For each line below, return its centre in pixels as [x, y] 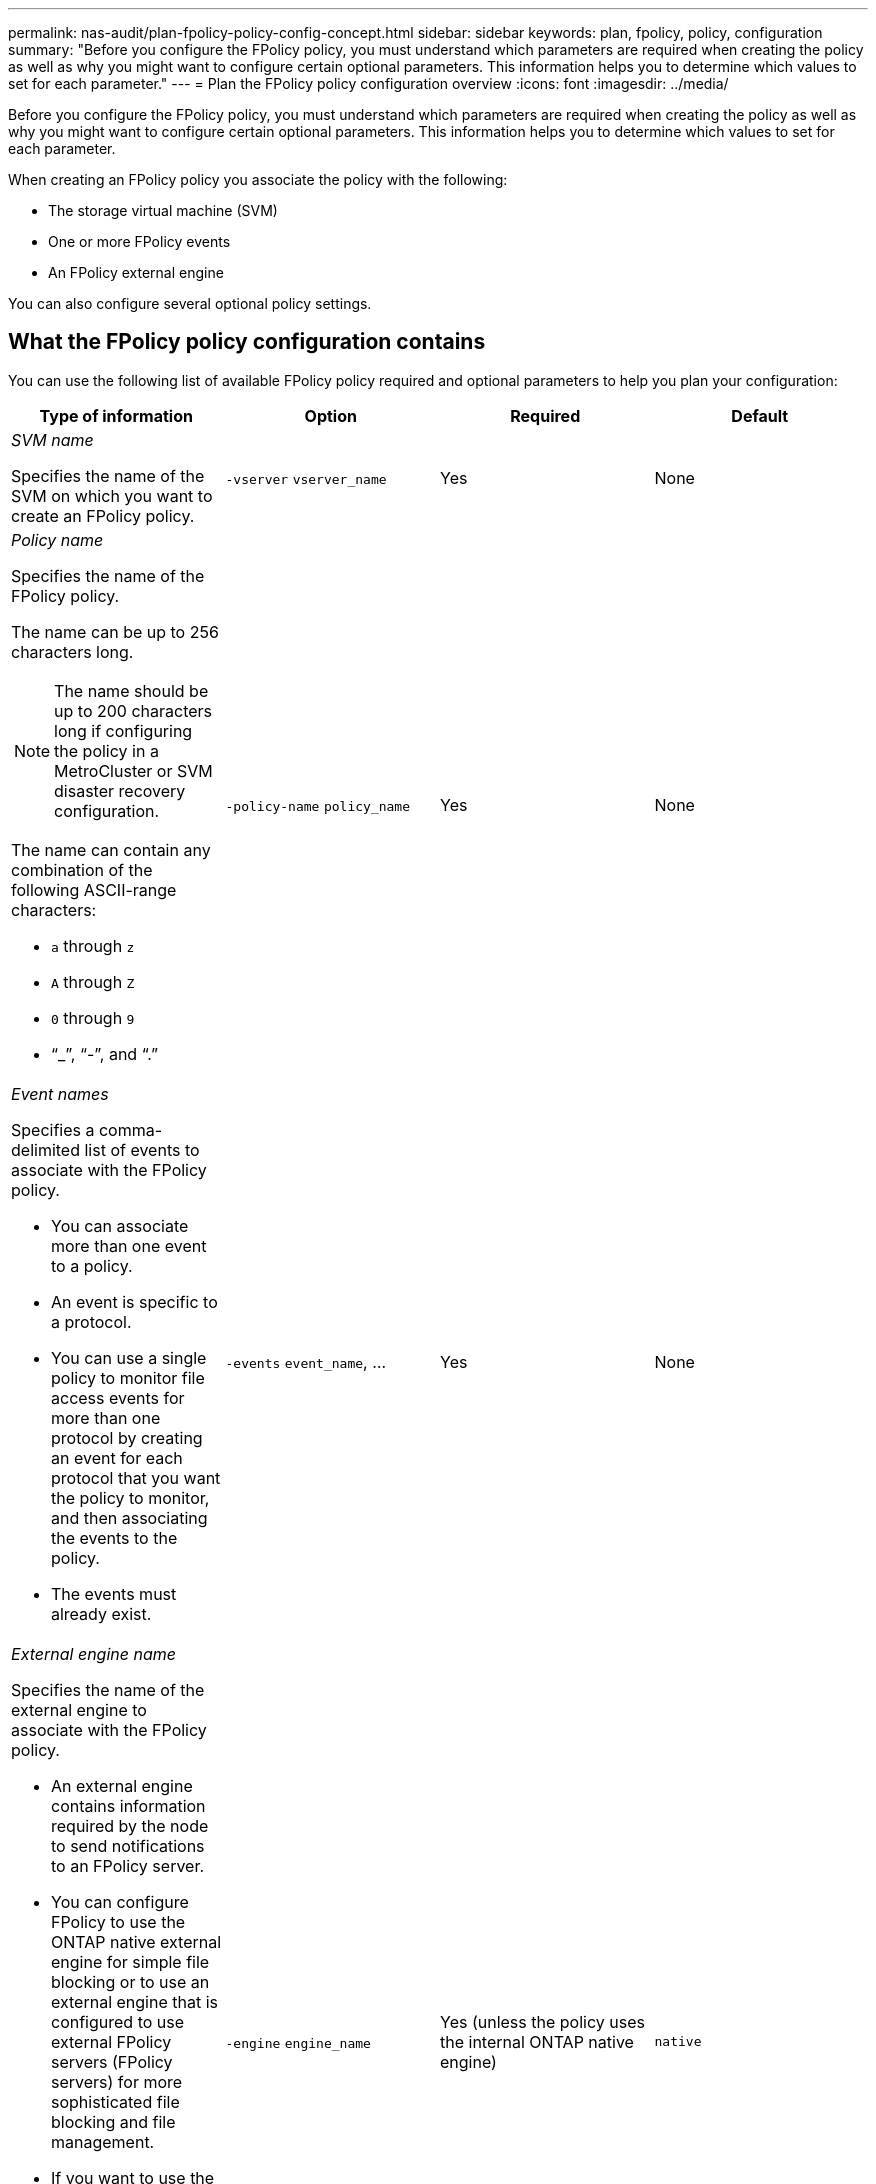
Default [760, 415]
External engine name [93, 1653]
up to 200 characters [133, 710]
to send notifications [128, 1845]
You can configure [120, 1901]
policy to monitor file [128, 1377]
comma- [130, 1129]
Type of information [116, 415]
